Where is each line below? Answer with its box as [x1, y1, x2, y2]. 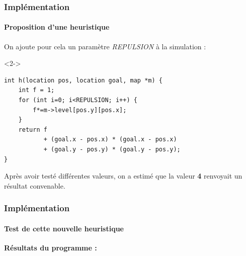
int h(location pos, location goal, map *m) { [4, 76, 162, 84]
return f [18, 126, 47, 133]
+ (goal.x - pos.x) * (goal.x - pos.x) [43, 136, 177, 143]
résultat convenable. [4, 180, 65, 191]
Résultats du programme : [4, 242, 97, 252]
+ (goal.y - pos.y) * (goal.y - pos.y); [43, 145, 181, 153]
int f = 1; [18, 87, 55, 94]
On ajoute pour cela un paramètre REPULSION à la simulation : [4, 41, 206, 51]
